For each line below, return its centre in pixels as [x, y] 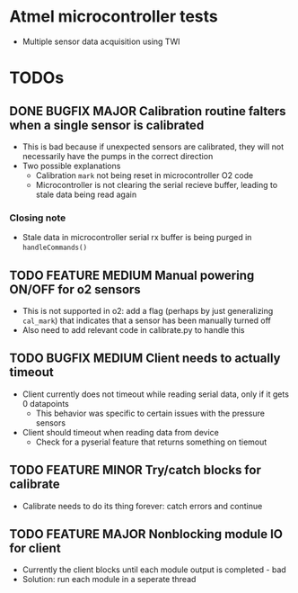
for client [35, 548]
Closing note [38, 218]
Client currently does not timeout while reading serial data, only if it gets [156, 394]
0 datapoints [45, 403]
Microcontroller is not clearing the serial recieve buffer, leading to [157, 184]
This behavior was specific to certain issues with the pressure [150, 413]
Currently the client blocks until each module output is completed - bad [154, 570]
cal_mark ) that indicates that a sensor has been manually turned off [147, 320]
